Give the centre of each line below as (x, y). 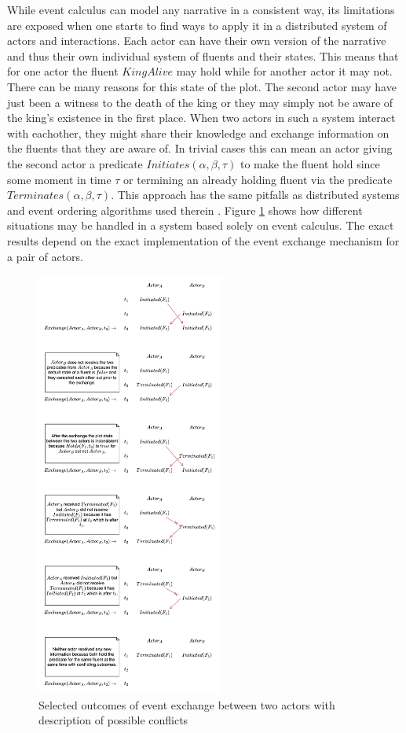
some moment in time (59, 179)
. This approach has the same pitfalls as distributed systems (255, 195)
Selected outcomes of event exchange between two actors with (187, 704)
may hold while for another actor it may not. (284, 71)
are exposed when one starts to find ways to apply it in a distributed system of (197, 25)
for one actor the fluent (63, 71)
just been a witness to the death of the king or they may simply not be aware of (200, 102)
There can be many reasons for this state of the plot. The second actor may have (202, 86)
